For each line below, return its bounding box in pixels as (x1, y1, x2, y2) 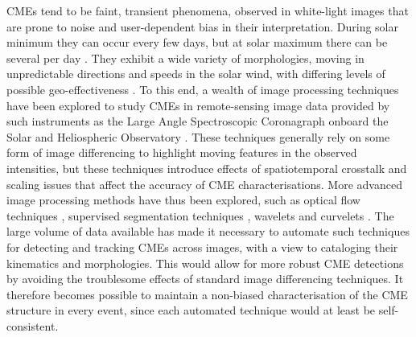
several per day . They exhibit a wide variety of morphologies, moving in (6, 49, 365, 66)
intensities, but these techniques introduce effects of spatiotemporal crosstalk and (6, 159, 407, 176)
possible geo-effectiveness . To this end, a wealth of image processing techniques (6, 80, 399, 97)
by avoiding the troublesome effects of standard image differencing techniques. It (6, 270, 404, 287)
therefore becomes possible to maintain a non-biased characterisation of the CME (6, 286, 408, 302)
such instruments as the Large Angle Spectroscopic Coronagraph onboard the (6, 113, 389, 129)
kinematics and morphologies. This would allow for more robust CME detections (6, 254, 404, 271)
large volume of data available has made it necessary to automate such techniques (6, 223, 410, 240)
